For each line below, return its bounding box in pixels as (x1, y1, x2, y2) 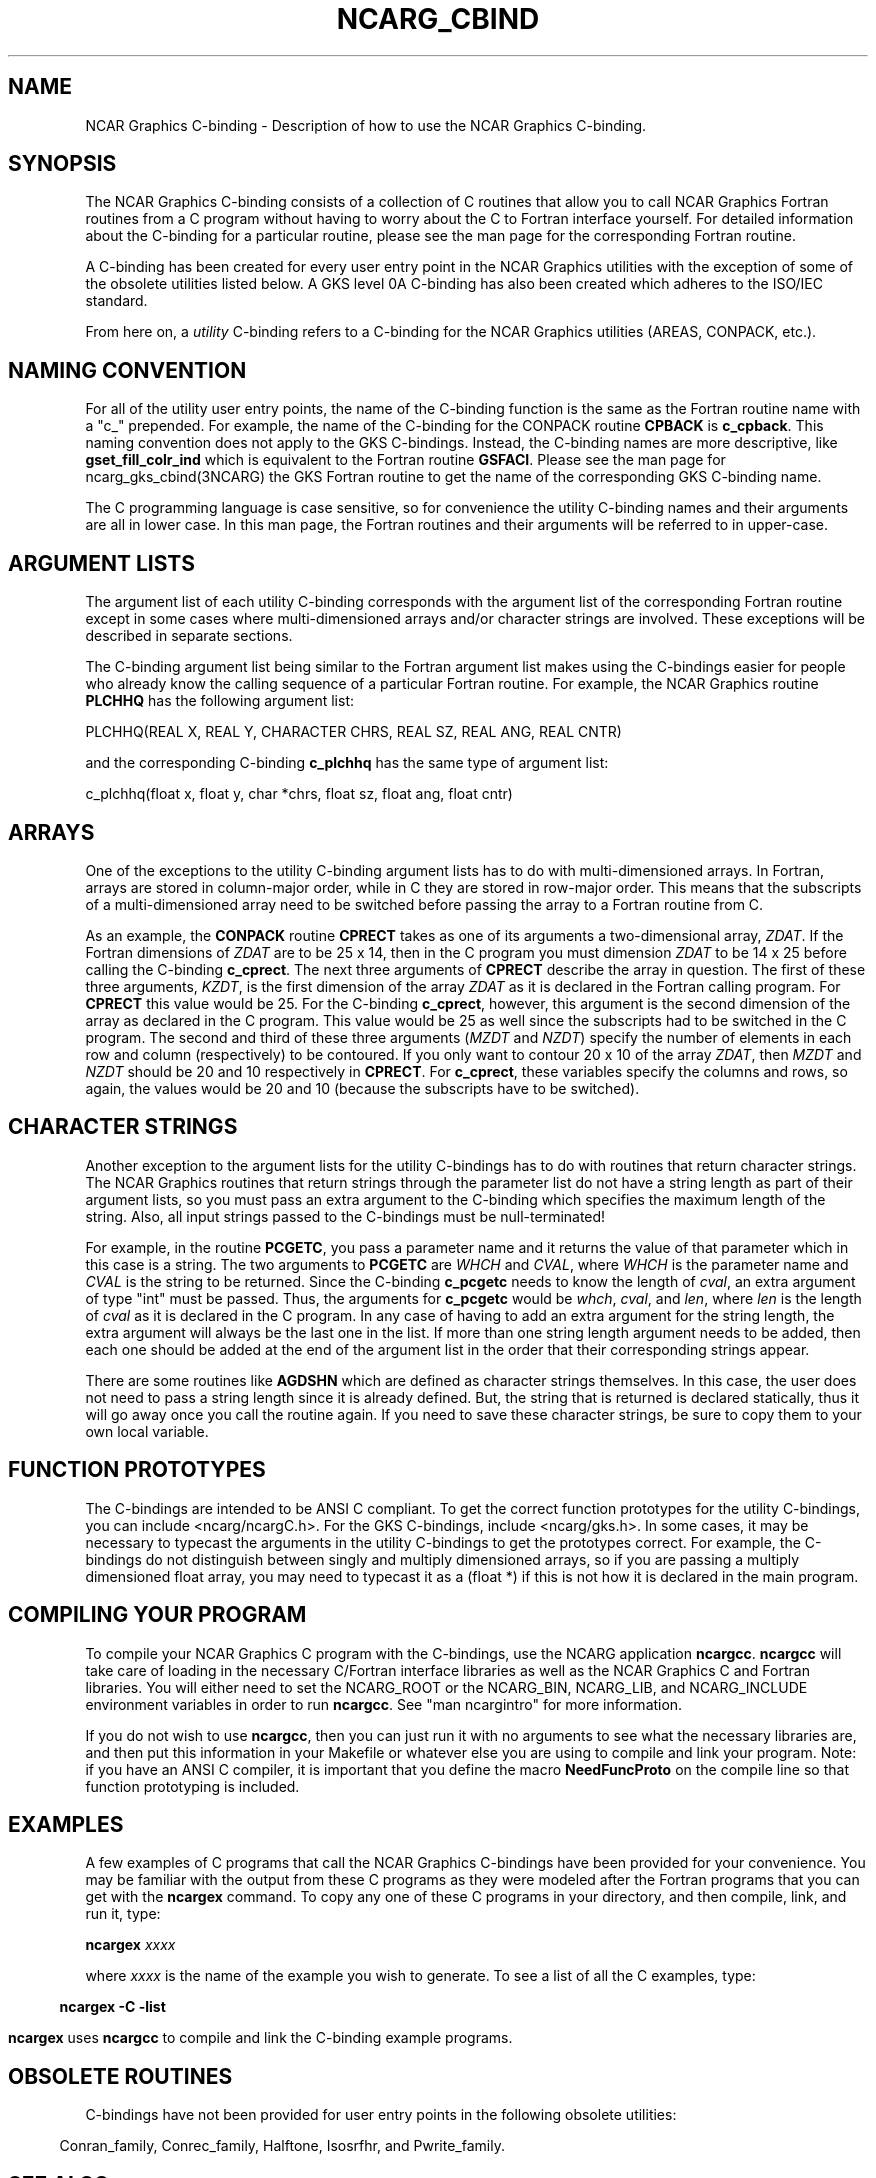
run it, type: (85, 1905, 161, 1923)
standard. (85, 292, 148, 310)
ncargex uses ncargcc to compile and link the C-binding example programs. (8, 2029, 513, 2047)
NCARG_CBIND (336, 2, 540, 36)
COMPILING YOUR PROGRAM (8, 1602, 307, 1628)
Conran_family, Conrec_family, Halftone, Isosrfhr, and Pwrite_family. (59, 2137, 505, 2155)
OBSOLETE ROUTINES (8, 2063, 233, 2089)
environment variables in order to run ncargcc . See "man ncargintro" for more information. (85, 1695, 683, 1713)
